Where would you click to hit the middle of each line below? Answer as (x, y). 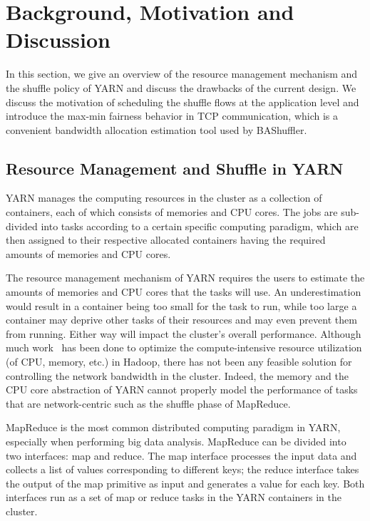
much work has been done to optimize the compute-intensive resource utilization (184, 347)
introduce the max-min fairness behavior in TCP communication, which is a (172, 116)
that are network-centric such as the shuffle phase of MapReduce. (148, 403)
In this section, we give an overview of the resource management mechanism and (182, 74)
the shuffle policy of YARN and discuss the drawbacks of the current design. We (181, 87)
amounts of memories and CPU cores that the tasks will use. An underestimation (184, 292)
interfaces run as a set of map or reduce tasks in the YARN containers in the (174, 497)
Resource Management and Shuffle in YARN (175, 168)
